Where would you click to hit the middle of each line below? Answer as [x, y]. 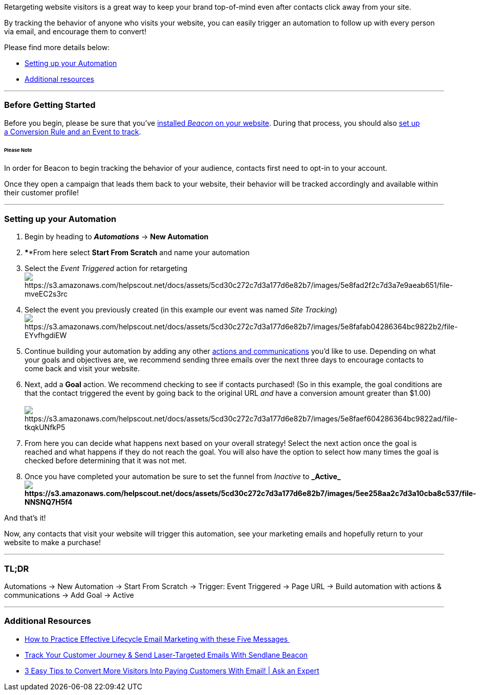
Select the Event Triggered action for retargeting [106, 268]
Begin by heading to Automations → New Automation [117, 237]
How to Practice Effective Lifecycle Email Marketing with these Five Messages [156, 639]
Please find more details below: [57, 47]
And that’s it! [25, 518]
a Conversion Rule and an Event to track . [73, 131]
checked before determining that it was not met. [106, 461]
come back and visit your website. [82, 369]
